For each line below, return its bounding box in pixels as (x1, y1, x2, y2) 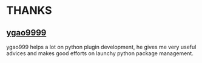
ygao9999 (6, 28, 47, 38)
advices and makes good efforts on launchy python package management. (6, 50, 194, 57)
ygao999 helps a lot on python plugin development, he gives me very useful (6, 43, 197, 50)
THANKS (6, 4, 53, 17)
